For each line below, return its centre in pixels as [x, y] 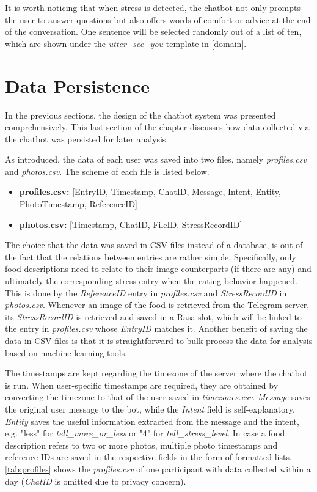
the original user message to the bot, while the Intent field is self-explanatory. [150, 409]
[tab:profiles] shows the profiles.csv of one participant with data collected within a [158, 468]
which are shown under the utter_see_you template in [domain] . [126, 43]
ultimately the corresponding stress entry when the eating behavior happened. [151, 281]
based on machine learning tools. [66, 352]
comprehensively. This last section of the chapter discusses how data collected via [157, 127]
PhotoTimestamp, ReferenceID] [78, 204]
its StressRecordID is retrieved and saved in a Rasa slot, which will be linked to [153, 316]
